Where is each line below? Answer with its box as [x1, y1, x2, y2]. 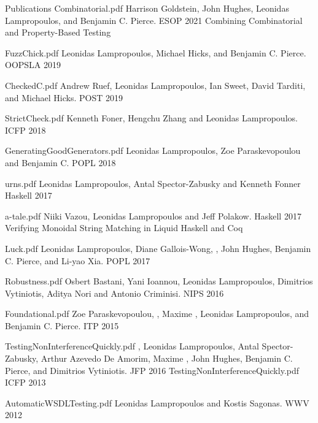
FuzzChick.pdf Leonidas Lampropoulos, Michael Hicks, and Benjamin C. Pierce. [5, 46, 306, 59]
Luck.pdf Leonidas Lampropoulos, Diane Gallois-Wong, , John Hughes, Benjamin [5, 242, 311, 254]
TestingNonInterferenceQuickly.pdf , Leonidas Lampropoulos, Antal [5, 340, 259, 352]
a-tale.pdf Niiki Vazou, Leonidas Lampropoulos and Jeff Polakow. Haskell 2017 [5, 209, 301, 222]
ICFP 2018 [5, 123, 46, 136]
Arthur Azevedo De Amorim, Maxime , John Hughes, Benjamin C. [41, 352, 293, 365]
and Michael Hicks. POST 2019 [5, 91, 123, 104]
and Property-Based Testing [5, 26, 111, 39]
